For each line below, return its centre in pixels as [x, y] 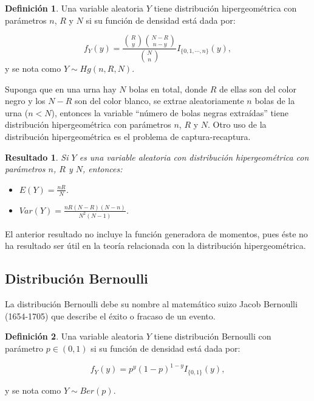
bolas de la [275, 101]
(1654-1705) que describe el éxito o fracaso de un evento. [110, 316]
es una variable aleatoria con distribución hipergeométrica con [194, 157]
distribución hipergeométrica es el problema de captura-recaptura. [128, 137]
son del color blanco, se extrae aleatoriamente [159, 101]
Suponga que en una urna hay [61, 89]
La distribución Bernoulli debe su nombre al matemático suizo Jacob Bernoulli [151, 304]
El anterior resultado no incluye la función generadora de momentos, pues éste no [156, 233]
